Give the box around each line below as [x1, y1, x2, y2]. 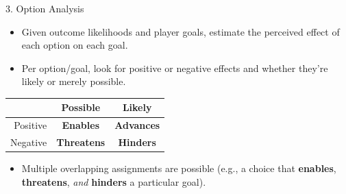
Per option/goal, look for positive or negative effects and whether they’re [21, 60, 328, 75]
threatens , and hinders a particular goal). [21, 174, 206, 189]
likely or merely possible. [21, 74, 126, 88]
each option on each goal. [21, 38, 128, 52]
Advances [114, 118, 160, 132]
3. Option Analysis [5, 1, 84, 15]
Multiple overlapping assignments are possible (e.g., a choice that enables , [21, 161, 336, 175]
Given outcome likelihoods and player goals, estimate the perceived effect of [21, 24, 340, 38]
